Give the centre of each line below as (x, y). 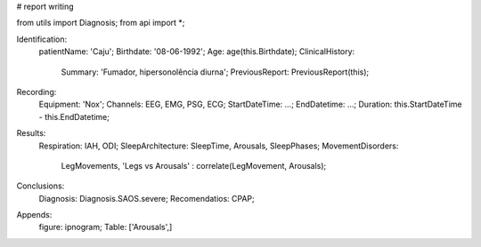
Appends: (34, 215)
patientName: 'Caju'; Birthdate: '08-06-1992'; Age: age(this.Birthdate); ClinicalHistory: (197, 52)
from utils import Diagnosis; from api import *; (101, 23)
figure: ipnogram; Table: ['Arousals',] (106, 227)
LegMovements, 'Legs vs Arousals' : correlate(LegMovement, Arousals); (194, 165)
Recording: (37, 92)
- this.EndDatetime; (74, 116)
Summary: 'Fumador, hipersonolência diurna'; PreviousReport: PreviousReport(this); (215, 72)
